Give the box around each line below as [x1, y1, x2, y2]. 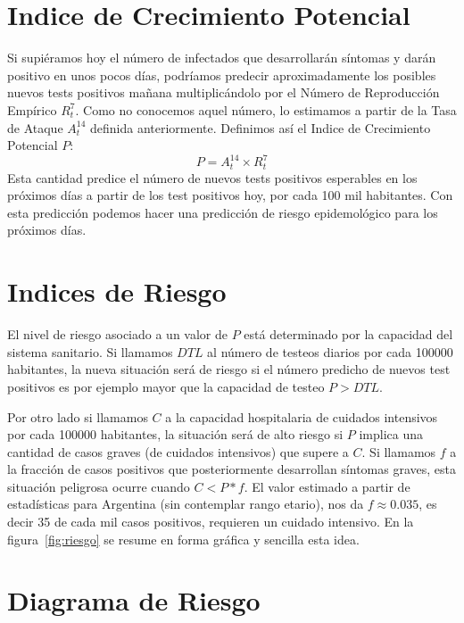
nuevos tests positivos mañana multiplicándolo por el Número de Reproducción [7, 83, 440, 102]
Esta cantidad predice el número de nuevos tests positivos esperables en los [7, 168, 418, 187]
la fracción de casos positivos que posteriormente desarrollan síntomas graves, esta [7, 460, 457, 478]
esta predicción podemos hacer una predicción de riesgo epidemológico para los [7, 203, 438, 221]
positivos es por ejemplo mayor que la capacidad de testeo [7, 377, 325, 395]
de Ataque [7, 118, 63, 137]
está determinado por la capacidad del [244, 325, 453, 344]
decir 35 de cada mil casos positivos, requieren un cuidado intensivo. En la [7, 512, 414, 531]
